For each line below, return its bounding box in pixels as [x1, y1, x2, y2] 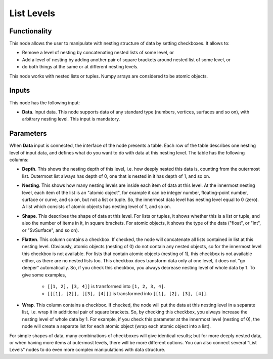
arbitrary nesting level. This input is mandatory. [22, 116, 120, 122]
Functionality [9, 27, 52, 35]
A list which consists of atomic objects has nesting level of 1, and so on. [22, 204, 171, 210]
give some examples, [22, 271, 66, 278]
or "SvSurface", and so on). [22, 227, 79, 233]
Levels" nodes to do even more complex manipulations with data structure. [9, 347, 165, 353]
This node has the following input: [9, 99, 80, 106]
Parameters [9, 129, 47, 138]
